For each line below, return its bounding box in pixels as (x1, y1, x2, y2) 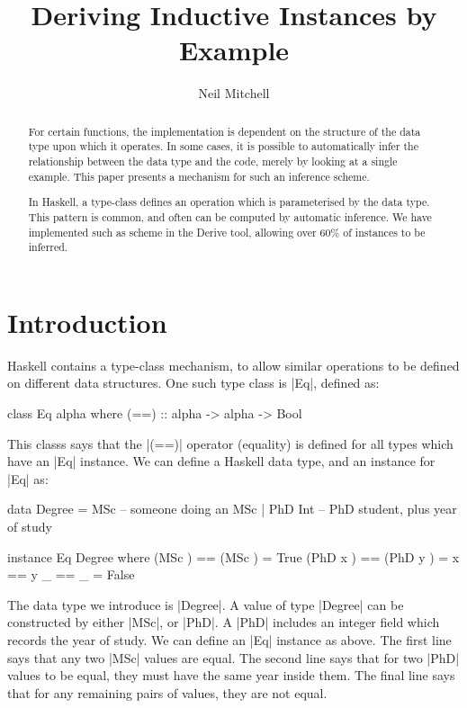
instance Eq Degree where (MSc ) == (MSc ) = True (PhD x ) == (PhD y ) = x (7, 547, 460, 566)
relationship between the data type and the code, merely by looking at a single (28, 154, 398, 169)
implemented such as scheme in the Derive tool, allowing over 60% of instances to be (28, 224, 426, 239)
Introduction (7, 303, 167, 340)
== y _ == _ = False (7, 565, 135, 584)
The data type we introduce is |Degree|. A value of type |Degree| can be (7, 595, 404, 614)
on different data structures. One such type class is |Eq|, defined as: (7, 373, 380, 392)
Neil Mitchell (198, 84, 270, 103)
